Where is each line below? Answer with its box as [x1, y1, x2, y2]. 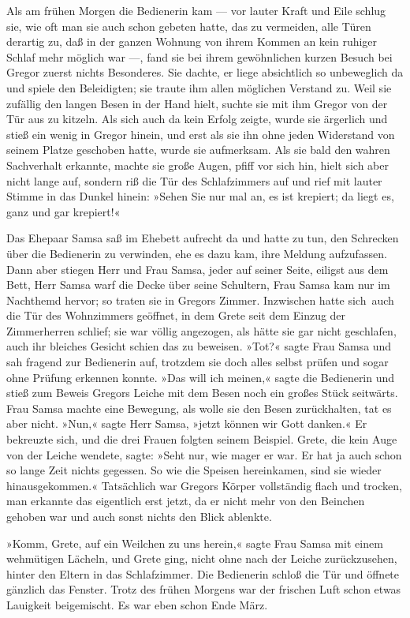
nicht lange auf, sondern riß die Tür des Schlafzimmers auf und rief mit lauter [6, 172, 382, 189]
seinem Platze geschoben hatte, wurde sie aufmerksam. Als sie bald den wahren [6, 141, 390, 158]
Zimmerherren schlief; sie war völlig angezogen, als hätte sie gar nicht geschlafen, [6, 322, 397, 339]
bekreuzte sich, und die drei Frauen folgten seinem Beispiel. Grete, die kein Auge [6, 431, 397, 448]
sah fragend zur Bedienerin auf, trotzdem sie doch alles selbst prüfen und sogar [6, 354, 389, 370]
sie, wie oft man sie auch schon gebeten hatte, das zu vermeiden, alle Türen [6, 17, 371, 34]
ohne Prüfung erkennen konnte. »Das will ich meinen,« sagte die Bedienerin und [6, 369, 395, 385]
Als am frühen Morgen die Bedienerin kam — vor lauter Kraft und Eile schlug [6, 2, 386, 18]
